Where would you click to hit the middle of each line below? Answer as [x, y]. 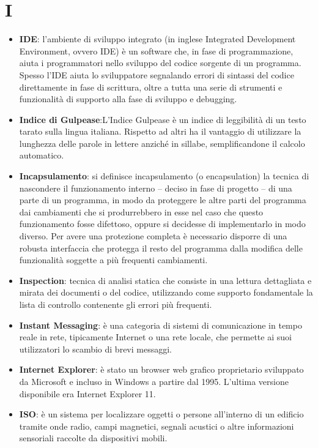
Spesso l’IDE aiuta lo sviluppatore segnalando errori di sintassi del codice [157, 74]
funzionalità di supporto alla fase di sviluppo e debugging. [128, 99]
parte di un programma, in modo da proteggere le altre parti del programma [163, 200]
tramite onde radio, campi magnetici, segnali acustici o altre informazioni [157, 426]
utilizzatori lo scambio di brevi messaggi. [95, 349]
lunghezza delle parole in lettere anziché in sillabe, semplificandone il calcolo [162, 143]
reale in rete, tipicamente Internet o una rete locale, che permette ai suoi [155, 337]
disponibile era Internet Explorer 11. [87, 393]
